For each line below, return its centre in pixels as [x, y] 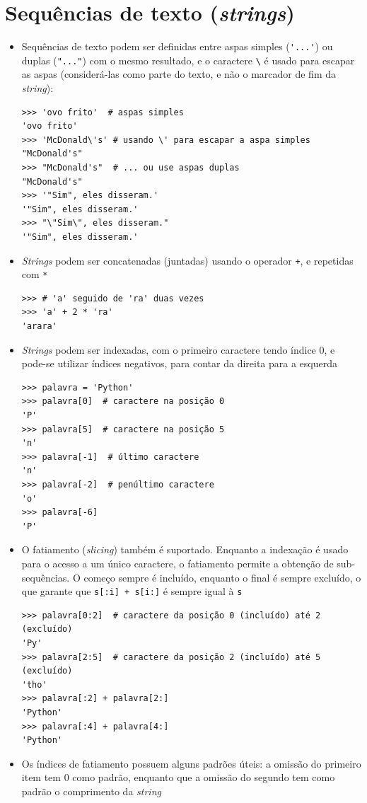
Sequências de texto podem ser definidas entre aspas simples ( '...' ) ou [177, 46]
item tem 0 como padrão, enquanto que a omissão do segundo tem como [178, 777]
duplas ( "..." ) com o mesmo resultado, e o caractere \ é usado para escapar [188, 60]
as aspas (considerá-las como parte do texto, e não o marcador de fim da [179, 74]
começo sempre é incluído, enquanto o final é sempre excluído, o [222, 577]
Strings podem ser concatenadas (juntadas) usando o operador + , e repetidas [187, 260]
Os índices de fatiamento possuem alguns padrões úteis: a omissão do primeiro [191, 763]
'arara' [39, 327]
